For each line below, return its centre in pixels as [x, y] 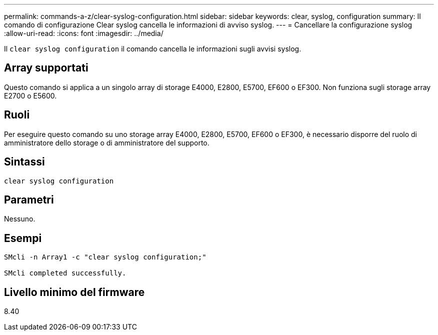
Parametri [29, 199]
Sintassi [24, 162]
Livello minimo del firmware [74, 292]
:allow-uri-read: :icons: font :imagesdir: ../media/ [84, 33]
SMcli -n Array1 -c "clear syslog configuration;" [105, 257]
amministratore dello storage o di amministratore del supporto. [107, 142]
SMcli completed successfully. [65, 273]
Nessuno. [20, 219]
